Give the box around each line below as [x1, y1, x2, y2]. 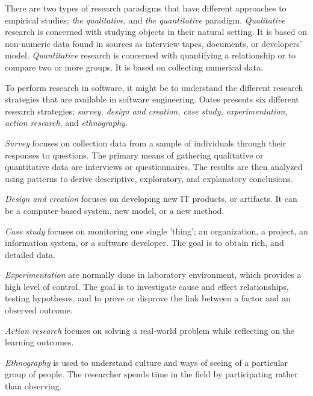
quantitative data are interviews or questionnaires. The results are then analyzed [5, 160, 303, 173]
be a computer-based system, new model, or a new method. [5, 204, 225, 216]
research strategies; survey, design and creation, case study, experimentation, [5, 104, 288, 117]
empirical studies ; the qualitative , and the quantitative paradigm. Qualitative [5, 13, 285, 26]
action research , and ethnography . [5, 116, 128, 129]
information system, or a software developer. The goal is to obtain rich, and [5, 236, 284, 249]
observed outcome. [5, 304, 73, 316]
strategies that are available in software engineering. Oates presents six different [5, 93, 299, 105]
